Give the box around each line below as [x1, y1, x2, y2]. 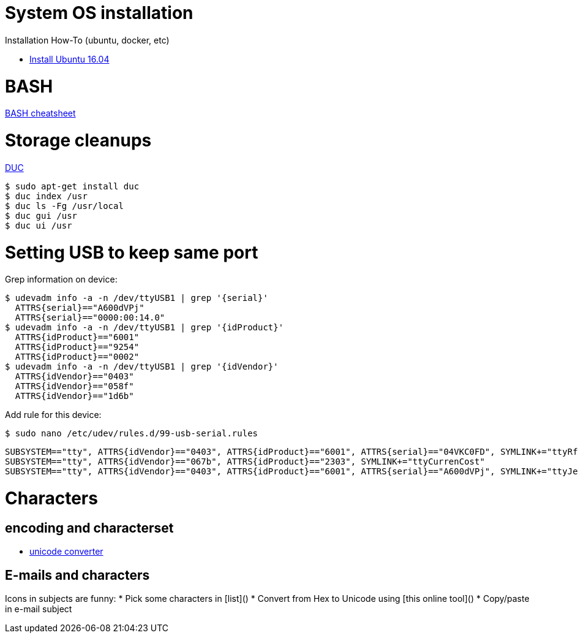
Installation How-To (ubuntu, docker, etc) [5, 34, 170, 45]
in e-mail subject [5, 604, 72, 615]
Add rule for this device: [5, 409, 102, 420]
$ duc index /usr [5, 191, 88, 201]
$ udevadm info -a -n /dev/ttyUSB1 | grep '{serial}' [5, 293, 268, 303]
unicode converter [29, 546, 103, 557]
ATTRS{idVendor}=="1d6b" [15, 391, 134, 401]
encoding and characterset [5, 520, 174, 536]
